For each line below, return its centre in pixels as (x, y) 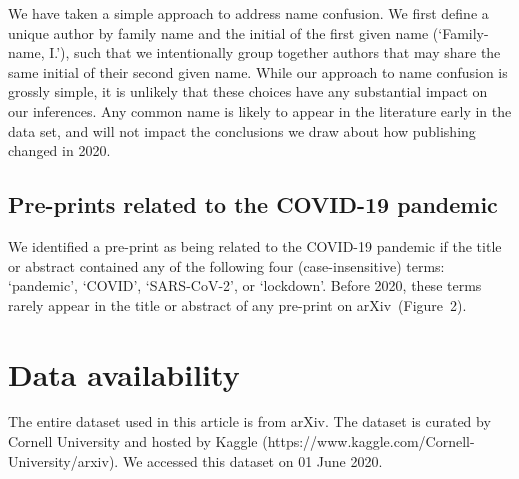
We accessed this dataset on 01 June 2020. (252, 460)
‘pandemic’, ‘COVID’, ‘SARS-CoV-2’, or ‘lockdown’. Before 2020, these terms (245, 285)
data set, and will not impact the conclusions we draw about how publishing (242, 130)
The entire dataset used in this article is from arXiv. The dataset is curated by (249, 421)
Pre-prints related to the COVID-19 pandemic (253, 204)
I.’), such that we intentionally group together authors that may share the (275, 52)
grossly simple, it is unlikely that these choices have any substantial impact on (248, 91)
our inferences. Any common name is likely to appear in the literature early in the (260, 110)
